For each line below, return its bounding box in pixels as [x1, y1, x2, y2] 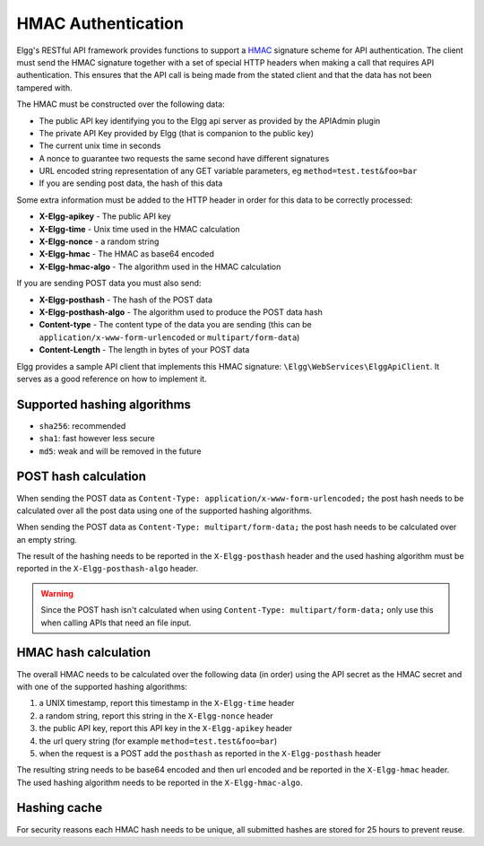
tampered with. [16, 82, 73, 93]
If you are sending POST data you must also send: [16, 278, 202, 289]
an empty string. [16, 534, 78, 545]
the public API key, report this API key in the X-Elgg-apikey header [39, 723, 293, 734]
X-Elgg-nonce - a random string [39, 236, 160, 247]
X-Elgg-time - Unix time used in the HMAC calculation [39, 223, 241, 234]
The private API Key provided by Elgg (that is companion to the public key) [39, 127, 314, 138]
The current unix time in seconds [39, 140, 161, 152]
